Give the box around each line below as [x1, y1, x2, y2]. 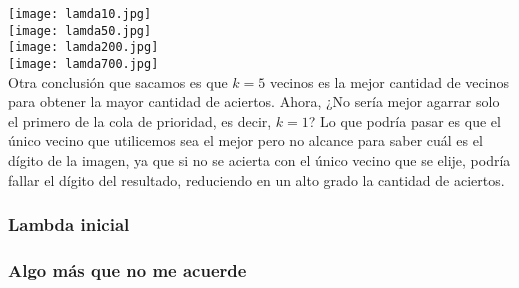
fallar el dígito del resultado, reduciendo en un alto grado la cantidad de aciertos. [8, 169, 505, 190]
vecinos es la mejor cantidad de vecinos [269, 71, 509, 92]
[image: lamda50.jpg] [8, 23, 152, 38]
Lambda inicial [8, 212, 130, 237]
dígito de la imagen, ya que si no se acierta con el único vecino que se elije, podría [8, 150, 511, 170]
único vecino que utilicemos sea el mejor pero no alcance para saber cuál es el [8, 130, 483, 151]
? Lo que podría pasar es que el [308, 110, 501, 131]
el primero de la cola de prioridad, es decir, [8, 110, 272, 131]
